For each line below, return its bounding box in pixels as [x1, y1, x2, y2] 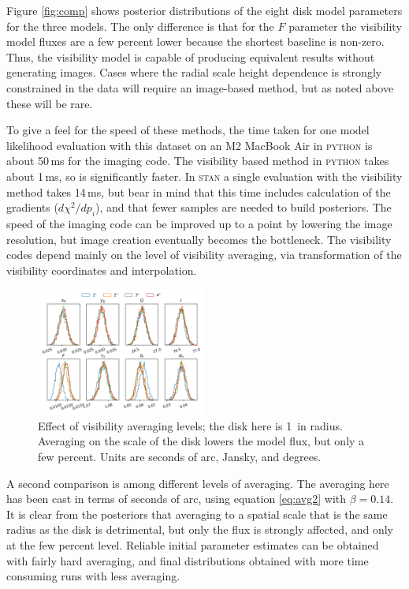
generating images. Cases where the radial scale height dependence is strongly [6, 64, 382, 81]
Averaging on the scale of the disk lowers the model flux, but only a [38, 433, 365, 449]
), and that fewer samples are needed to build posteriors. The [95, 199, 392, 216]
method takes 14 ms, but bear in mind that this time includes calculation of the [6, 183, 391, 200]
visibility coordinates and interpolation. [6, 261, 197, 278]
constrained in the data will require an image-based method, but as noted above [6, 79, 394, 96]
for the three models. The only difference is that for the [6, 17, 274, 34]
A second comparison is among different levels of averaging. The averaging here [6, 475, 389, 491]
